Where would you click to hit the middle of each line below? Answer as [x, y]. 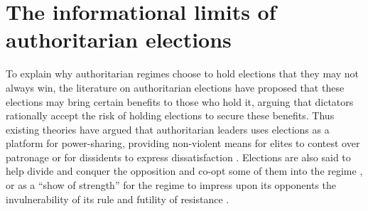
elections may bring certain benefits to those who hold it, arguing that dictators [180, 101]
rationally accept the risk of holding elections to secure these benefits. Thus [170, 115]
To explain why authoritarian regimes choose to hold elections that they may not [182, 74]
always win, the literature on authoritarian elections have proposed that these [175, 87]
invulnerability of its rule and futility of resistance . [118, 199]
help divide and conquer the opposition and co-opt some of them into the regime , [184, 171]
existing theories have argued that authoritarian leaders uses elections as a [168, 129]
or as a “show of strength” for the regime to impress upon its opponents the [171, 185]
